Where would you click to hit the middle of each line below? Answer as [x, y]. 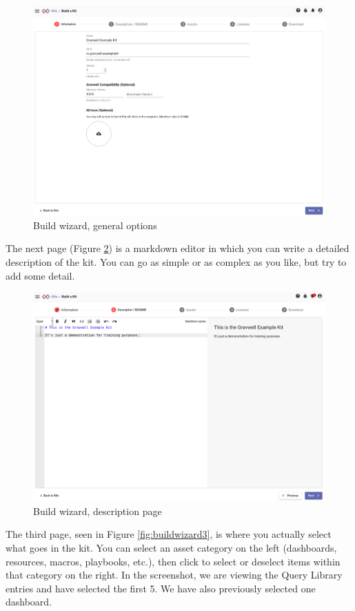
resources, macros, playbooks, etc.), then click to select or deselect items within [173, 561]
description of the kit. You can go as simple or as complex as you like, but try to [176, 262]
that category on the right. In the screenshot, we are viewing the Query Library [174, 575]
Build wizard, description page [98, 511]
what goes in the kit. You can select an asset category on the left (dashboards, [171, 548]
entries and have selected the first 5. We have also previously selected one [161, 588]
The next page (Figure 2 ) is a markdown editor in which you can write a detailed [177, 248]
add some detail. [40, 275]
